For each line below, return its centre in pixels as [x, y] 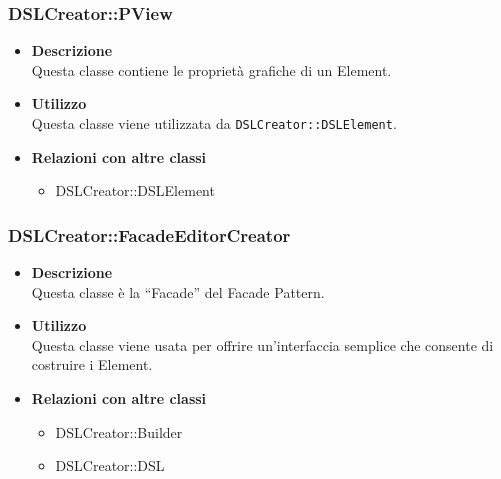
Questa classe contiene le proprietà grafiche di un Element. [211, 69]
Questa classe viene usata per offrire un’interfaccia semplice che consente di [262, 344]
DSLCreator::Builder [119, 431]
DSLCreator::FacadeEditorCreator [149, 234]
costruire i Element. [92, 364]
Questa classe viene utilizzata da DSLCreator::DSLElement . [214, 123]
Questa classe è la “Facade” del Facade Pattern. [178, 291]
